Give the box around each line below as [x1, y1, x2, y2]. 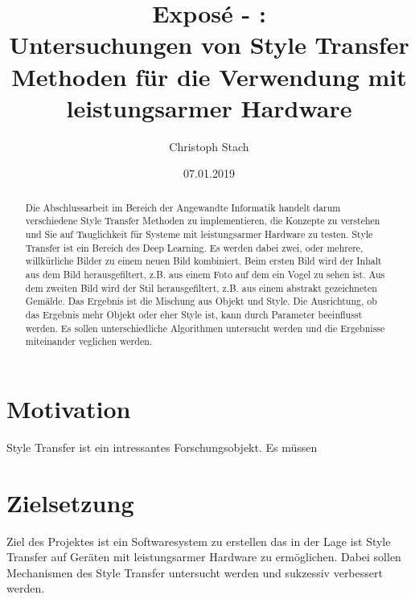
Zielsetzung [6, 486, 134, 519]
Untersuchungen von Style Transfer [9, 28, 409, 61]
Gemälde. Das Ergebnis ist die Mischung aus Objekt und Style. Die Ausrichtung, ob [25, 294, 377, 308]
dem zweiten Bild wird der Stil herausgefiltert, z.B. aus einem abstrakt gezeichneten [25, 281, 377, 294]
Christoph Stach [169, 137, 249, 154]
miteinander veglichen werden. [25, 334, 153, 348]
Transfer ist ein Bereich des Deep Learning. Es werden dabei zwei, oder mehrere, [25, 240, 364, 254]
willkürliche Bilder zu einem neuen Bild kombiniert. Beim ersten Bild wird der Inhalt [25, 254, 382, 268]
